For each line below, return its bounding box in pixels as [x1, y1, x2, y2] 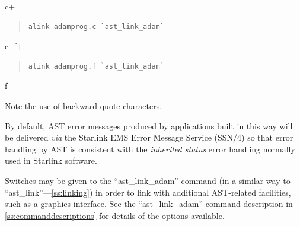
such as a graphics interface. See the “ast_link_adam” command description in [5, 198, 293, 210]
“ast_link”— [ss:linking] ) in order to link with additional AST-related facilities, [5, 186, 291, 198]
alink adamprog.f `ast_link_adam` [28, 62, 164, 71]
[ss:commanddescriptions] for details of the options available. [5, 209, 225, 221]
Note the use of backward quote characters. [5, 99, 162, 112]
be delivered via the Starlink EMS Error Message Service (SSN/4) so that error [5, 131, 293, 144]
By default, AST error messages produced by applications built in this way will [5, 119, 293, 132]
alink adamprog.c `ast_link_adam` [28, 22, 164, 31]
